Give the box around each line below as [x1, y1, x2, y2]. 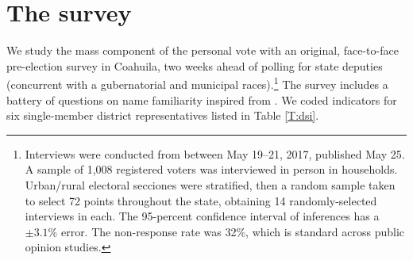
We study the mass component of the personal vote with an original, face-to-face [6, 42, 399, 59]
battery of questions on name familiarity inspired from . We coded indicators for [6, 91, 397, 108]
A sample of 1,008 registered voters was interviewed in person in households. [25, 161, 398, 178]
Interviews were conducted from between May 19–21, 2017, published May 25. [25, 145, 405, 162]
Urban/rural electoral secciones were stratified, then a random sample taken [25, 176, 396, 193]
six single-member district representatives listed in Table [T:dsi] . [6, 107, 319, 124]
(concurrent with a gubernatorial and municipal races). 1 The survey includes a [6, 74, 388, 92]
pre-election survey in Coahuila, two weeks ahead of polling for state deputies [6, 57, 383, 74]
